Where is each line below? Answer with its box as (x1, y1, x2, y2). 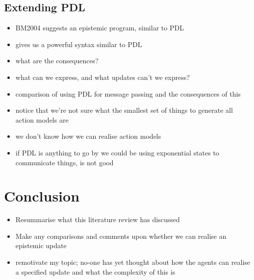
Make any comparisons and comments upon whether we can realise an (15, 230, 227, 241)
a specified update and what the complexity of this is (15, 266, 176, 277)
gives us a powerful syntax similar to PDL (15, 39, 142, 49)
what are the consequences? (15, 55, 99, 66)
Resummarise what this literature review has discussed (15, 214, 180, 225)
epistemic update (15, 240, 67, 251)
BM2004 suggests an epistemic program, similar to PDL (15, 23, 184, 33)
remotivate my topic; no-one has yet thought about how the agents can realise (15, 257, 251, 267)
